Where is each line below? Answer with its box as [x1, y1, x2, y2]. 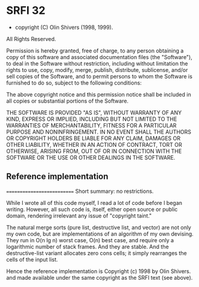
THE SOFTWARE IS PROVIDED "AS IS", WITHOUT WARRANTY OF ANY [6, 109, 182, 116]
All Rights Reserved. [6, 35, 56, 42]
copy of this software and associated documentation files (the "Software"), [6, 53, 193, 60]
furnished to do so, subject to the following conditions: [6, 79, 142, 86]
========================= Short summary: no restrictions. [6, 187, 154, 195]
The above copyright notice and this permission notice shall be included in [6, 91, 191, 98]
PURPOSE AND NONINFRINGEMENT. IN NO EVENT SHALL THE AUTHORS [6, 128, 192, 135]
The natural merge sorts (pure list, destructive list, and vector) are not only [6, 224, 192, 231]
